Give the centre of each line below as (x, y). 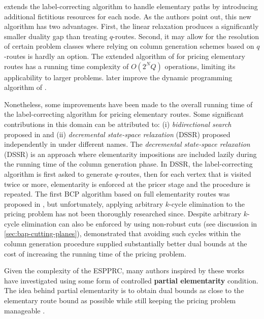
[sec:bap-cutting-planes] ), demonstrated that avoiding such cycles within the (122, 233)
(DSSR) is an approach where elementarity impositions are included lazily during (130, 154)
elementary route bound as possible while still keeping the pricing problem (120, 300)
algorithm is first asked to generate (58, 173)
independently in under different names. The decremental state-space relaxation (127, 144)
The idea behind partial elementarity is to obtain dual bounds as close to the (124, 290)
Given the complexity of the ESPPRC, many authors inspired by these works (124, 270)
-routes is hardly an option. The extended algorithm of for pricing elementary (125, 56)
